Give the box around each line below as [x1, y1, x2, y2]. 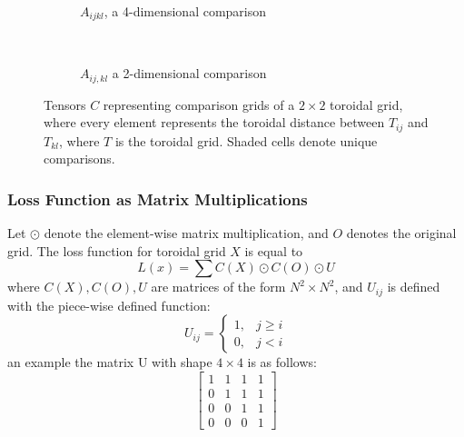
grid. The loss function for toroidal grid [7, 241, 226, 260]
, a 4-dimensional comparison [104, 2, 267, 20]
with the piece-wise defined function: [7, 295, 211, 314]
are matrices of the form [151, 277, 286, 296]
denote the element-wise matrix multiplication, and [44, 223, 329, 242]
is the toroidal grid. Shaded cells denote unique [114, 131, 378, 150]
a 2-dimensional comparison [112, 64, 267, 83]
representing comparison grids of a [103, 94, 295, 114]
